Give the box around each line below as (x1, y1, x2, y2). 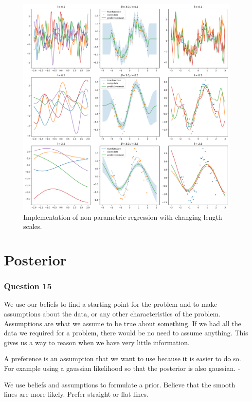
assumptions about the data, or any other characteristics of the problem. (4, 308, 221, 318)
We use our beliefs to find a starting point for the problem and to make (4, 299, 217, 309)
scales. (23, 221, 42, 231)
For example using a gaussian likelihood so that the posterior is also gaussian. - (4, 363, 240, 373)
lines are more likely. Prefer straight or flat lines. (4, 389, 148, 399)
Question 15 (4, 280, 52, 292)
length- (203, 211, 225, 222)
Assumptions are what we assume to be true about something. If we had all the (4, 318, 241, 328)
